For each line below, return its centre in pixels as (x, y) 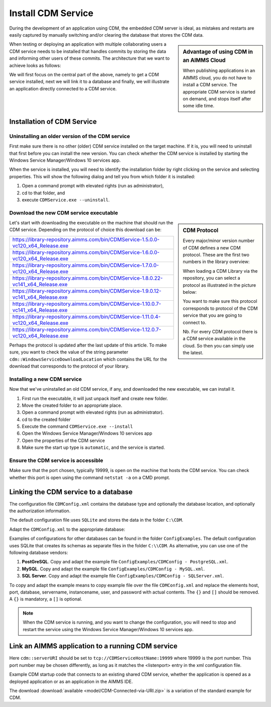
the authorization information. (40, 511)
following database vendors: (39, 553)
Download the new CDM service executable (63, 212)
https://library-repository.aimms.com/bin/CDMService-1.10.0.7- (87, 304)
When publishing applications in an (219, 71)
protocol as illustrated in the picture (219, 285)
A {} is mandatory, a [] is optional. (46, 599)
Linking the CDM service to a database (71, 492)
